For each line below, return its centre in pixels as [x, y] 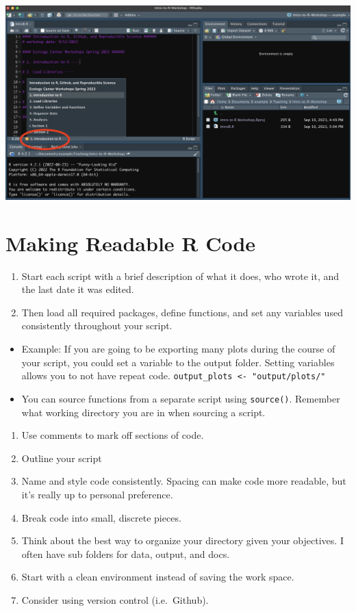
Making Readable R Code [131, 243]
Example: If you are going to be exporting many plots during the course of [178, 349]
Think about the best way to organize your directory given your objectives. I [182, 540]
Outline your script [62, 458]
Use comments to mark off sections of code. [113, 435]
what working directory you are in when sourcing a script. [143, 412]
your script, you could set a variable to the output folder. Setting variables [178, 362]
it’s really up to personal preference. [97, 494]
